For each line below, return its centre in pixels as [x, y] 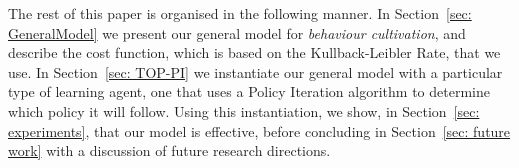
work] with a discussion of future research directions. [169, 150]
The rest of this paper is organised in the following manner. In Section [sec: [240, 13]
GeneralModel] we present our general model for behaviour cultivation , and [237, 32]
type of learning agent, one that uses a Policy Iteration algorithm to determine [249, 91]
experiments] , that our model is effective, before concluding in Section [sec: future [259, 130]
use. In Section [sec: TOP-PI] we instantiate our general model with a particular [255, 71]
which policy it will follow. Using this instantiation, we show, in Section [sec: [244, 110]
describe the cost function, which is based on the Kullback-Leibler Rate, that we [254, 52]
